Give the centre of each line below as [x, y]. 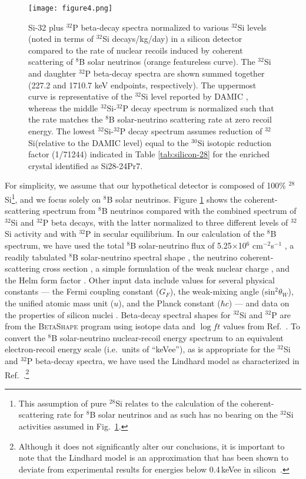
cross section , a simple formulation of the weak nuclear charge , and [166, 268]
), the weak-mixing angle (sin [222, 291]
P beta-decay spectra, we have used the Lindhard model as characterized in [163, 360]
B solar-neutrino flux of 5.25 [181, 245]
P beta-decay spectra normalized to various [151, 27]
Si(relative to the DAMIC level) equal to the [109, 142]
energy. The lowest [62, 131]
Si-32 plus [46, 27]
